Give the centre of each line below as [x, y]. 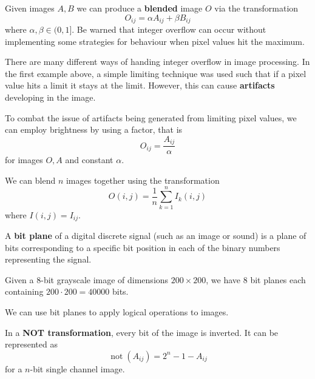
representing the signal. [48, 259]
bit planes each [278, 279]
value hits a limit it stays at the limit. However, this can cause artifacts [140, 85]
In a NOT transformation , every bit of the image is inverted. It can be [142, 332]
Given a [19, 279]
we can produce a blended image [140, 8]
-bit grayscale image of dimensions [105, 279]
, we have [223, 279]
